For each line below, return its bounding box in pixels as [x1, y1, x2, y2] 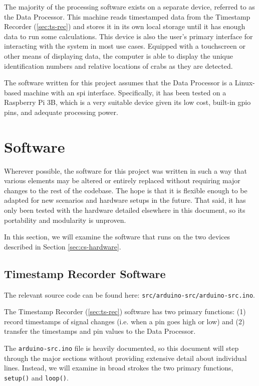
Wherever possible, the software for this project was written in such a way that [4, 165, 247, 176]
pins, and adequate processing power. [4, 106, 118, 117]
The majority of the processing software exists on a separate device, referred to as [4, 2, 255, 12]
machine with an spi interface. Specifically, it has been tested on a [23, 87, 226, 97]
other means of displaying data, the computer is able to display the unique [4, 50, 233, 61]
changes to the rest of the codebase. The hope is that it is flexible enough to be [4, 185, 247, 195]
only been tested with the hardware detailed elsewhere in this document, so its [4, 205, 245, 215]
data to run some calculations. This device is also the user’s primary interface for [4, 31, 253, 41]
